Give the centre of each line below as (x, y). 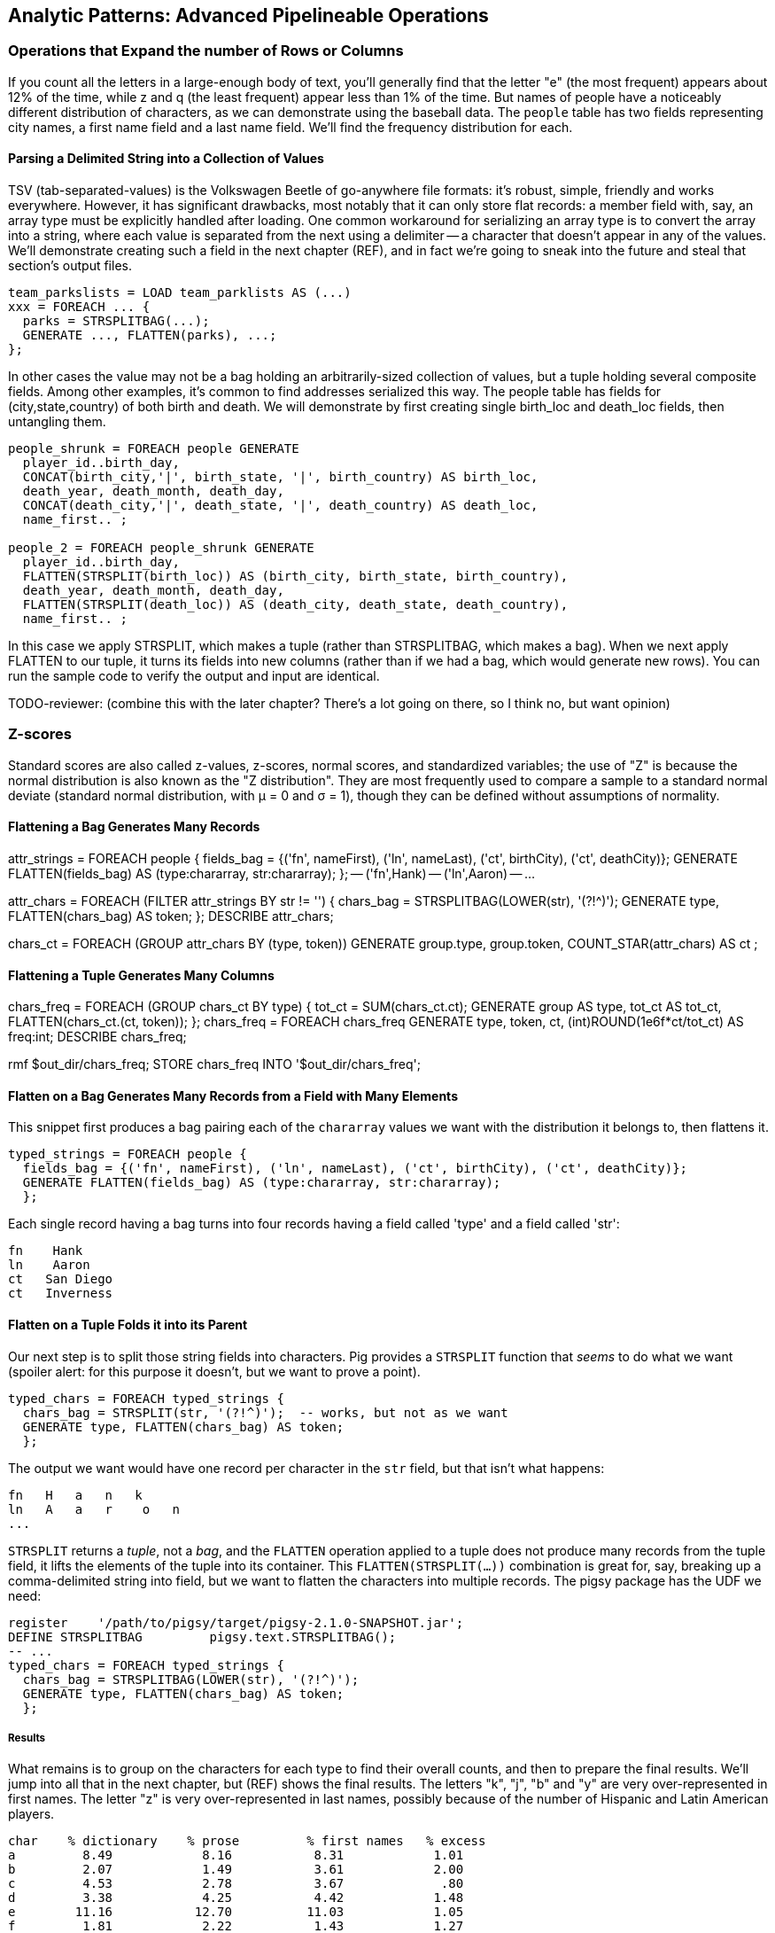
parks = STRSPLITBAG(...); (116, 321)
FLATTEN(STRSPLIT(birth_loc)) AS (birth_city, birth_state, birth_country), (295, 577)
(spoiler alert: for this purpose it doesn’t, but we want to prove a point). (214, 1371)
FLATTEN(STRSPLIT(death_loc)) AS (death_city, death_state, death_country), (295, 605)
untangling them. (57, 422)
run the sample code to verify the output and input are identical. (194, 676)
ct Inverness (61, 1294)
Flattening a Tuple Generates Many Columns (141, 975)
